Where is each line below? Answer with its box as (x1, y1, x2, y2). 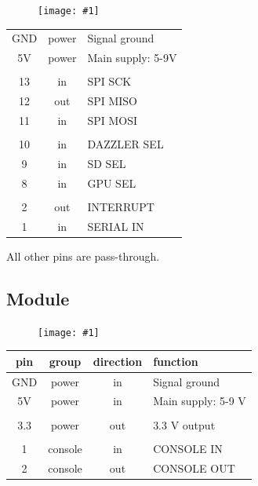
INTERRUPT (87, 198, 154, 214)
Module (6, 286, 70, 310)
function (153, 353, 198, 369)
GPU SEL (87, 174, 136, 191)
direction (93, 353, 143, 369)
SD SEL (87, 155, 126, 171)
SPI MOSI (87, 112, 138, 129)
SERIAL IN (87, 217, 144, 234)
